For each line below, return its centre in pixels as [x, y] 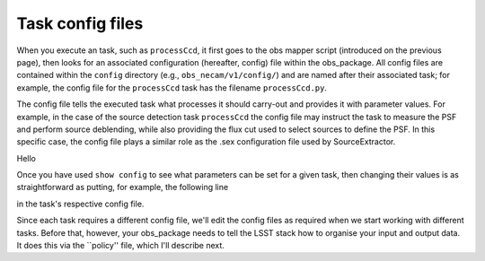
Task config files [80, 23]
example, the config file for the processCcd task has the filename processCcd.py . [172, 87]
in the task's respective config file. [80, 204]
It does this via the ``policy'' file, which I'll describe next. [120, 246]
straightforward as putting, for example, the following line [123, 187]
